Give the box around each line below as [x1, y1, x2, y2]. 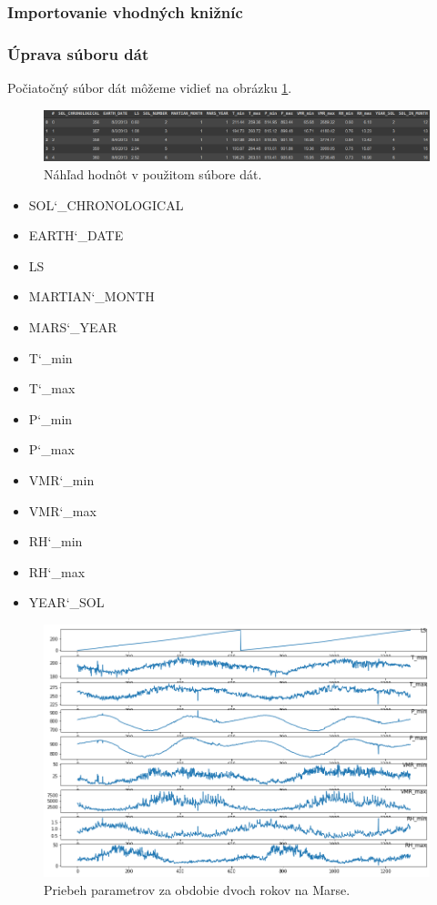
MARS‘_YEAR [28, 317, 117, 336]
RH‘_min [28, 532, 83, 551]
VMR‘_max [28, 501, 97, 520]
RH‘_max [28, 562, 86, 581]
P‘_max [28, 440, 75, 459]
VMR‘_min [28, 470, 95, 489]
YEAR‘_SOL [28, 593, 105, 612]
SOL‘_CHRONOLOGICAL [28, 195, 184, 214]
